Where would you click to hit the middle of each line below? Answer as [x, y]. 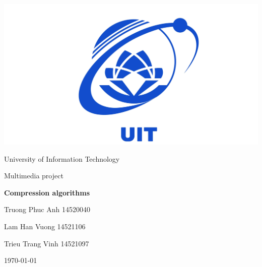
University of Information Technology [62, 158]
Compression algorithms [47, 192]
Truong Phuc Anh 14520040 [47, 209]
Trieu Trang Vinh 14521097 [47, 243]
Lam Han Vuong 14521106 [45, 226]
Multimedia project [34, 176]
